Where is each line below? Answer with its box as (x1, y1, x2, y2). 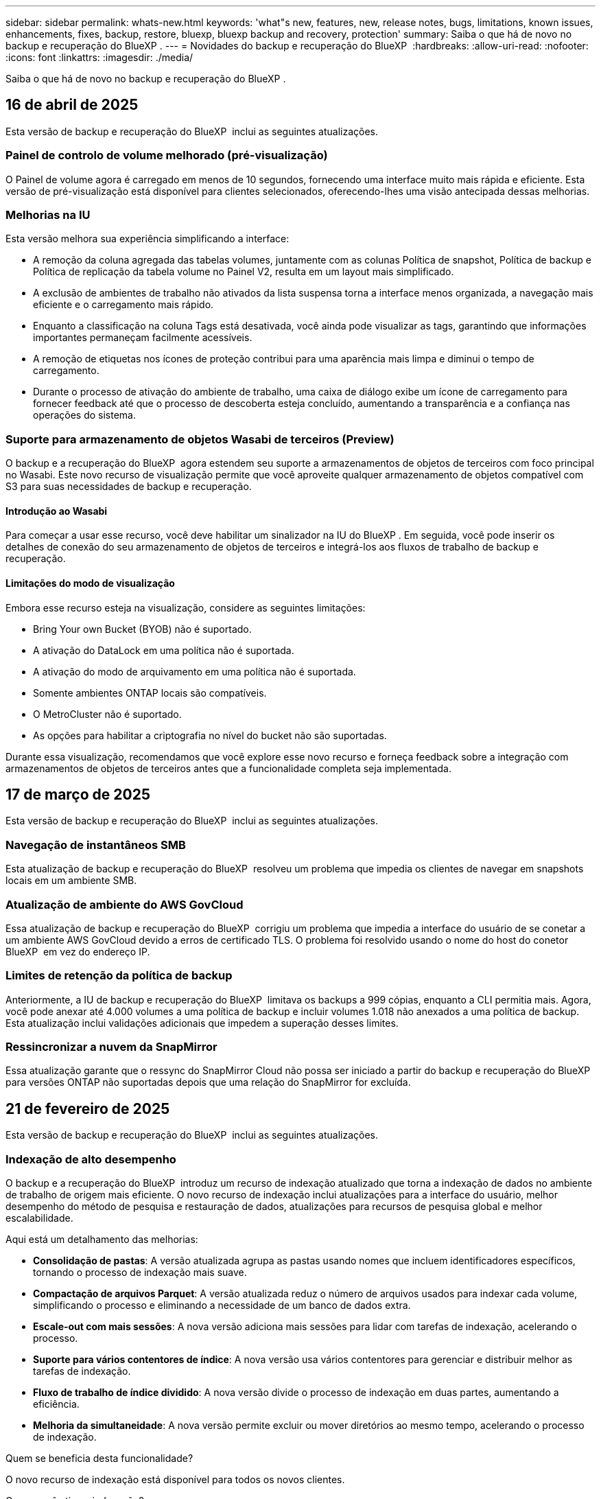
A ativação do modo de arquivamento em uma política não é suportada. (33, 665, 356, 677)
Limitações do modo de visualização (5, 577, 175, 589)
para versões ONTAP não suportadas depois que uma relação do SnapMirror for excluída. (5, 1076, 411, 1089)
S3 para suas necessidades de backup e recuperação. (5, 480, 252, 493)
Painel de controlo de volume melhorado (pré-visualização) (5, 148, 328, 163)
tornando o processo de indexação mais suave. (33, 1266, 247, 1278)
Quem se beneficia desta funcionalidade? (5, 1452, 193, 1464)
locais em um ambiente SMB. (5, 874, 137, 887)
